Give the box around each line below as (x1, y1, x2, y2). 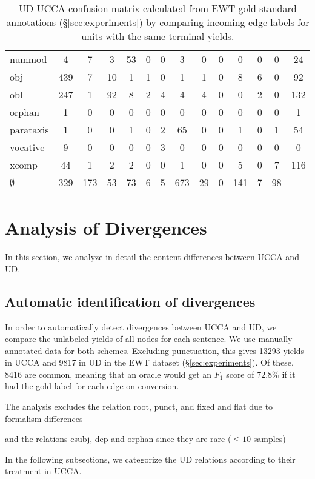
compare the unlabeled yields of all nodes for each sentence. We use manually (5, 332, 293, 345)
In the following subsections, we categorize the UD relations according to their (5, 452, 296, 465)
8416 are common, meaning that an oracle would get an (5, 367, 212, 380)
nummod (10, 52, 47, 66)
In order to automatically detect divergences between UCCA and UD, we (5, 320, 277, 333)
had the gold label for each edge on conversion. (5, 380, 179, 392)
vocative (10, 140, 45, 154)
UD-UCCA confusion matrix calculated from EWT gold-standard (19, 1, 297, 15)
